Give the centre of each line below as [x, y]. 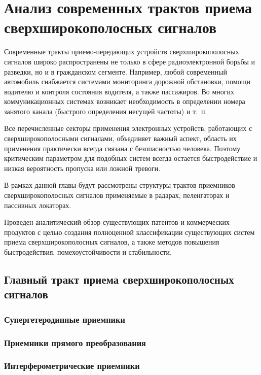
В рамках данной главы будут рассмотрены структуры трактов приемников [120, 185]
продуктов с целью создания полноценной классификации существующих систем [129, 232]
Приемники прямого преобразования [75, 342]
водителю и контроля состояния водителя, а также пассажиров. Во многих [119, 91]
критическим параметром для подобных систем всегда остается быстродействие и [131, 158]
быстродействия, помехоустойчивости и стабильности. [88, 252]
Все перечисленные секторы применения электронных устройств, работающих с [128, 128]
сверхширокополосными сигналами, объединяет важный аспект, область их [120, 138]
